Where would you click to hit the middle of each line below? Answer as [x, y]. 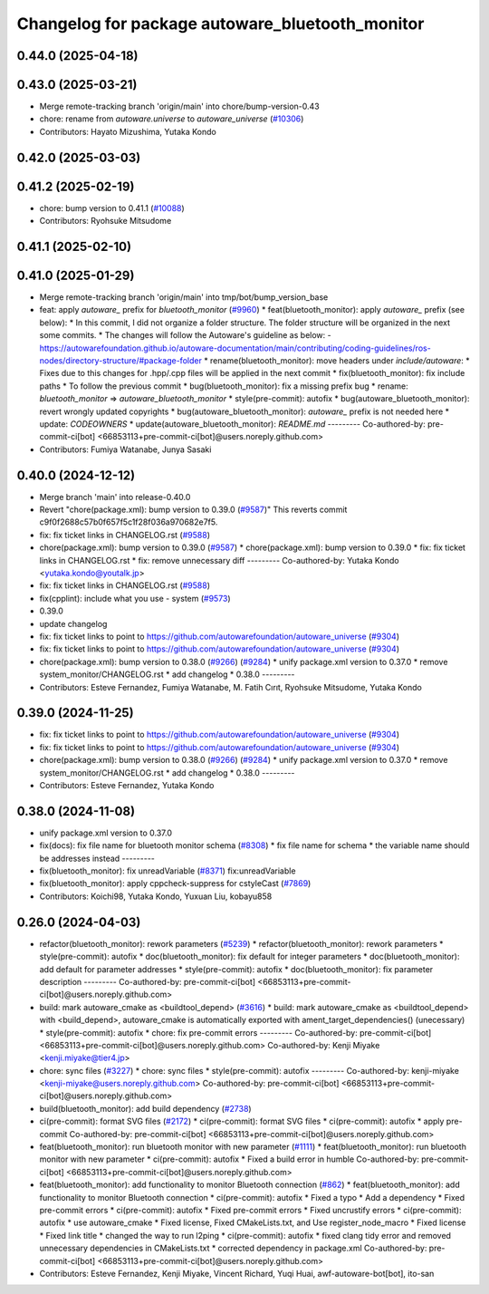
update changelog [73, 623]
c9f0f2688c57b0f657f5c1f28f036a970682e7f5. [129, 522]
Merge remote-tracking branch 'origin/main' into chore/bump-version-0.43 [180, 106]
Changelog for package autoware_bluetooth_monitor [221, 24]
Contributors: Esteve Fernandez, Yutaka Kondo [127, 786]
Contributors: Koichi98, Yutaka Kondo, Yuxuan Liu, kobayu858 [156, 896]
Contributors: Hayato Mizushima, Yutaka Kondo [128, 131]
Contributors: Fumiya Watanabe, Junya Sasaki [125, 449]
